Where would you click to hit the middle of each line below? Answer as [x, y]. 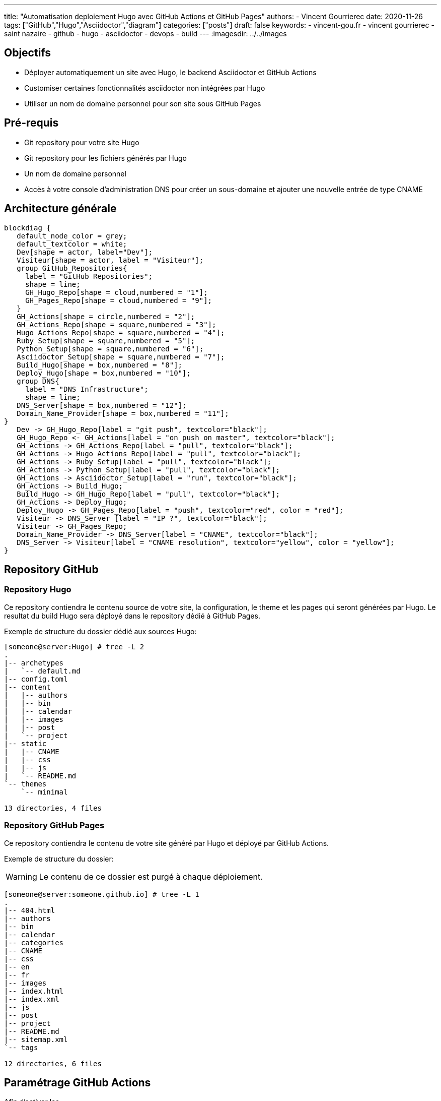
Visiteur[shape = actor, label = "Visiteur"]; [110, 260]
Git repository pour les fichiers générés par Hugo [105, 158]
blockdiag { [27, 228]
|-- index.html [34, 991]
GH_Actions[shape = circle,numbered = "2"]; [106, 316]
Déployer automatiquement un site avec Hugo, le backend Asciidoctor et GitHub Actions [170, 72]
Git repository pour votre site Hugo [82, 142]
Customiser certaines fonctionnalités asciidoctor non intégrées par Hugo [145, 88]
